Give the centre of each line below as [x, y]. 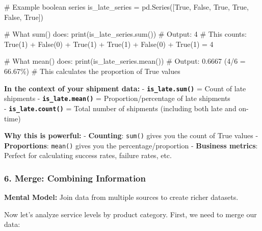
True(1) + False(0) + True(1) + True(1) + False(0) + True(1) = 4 [109, 44]
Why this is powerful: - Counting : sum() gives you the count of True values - [131, 135]
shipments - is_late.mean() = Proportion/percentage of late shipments [117, 98]
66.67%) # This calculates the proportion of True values [92, 71]
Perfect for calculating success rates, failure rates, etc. [88, 155]
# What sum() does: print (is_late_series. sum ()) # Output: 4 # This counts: [125, 34]
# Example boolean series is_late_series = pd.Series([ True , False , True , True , [126, 7]
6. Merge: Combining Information [75, 178]
